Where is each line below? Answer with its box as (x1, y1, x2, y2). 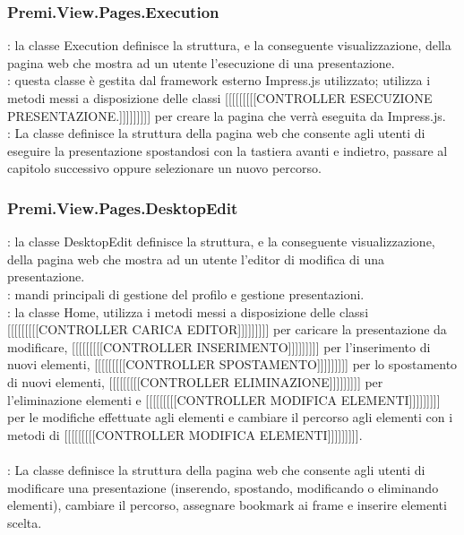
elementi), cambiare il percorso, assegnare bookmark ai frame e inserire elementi (7, 496, 447, 514)
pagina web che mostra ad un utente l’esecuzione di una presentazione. (7, 53, 395, 72)
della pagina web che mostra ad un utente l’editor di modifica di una (7, 249, 384, 268)
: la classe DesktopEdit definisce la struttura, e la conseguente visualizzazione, (7, 232, 435, 251)
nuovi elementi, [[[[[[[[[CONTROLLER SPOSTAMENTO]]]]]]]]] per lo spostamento (7, 355, 458, 374)
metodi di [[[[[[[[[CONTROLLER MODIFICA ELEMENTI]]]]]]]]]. (7, 425, 363, 444)
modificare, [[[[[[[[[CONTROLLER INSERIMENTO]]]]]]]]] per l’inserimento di (7, 337, 431, 356)
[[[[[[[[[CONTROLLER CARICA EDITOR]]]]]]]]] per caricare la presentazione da (7, 320, 447, 339)
